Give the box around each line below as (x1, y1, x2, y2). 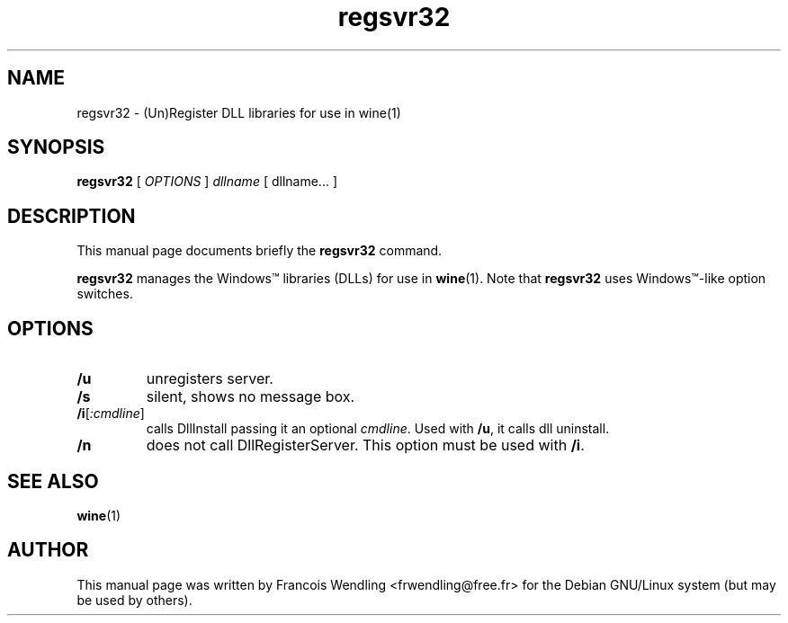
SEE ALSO (7, 469, 99, 493)
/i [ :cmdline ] (76, 405, 145, 422)
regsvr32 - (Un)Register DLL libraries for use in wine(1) (76, 104, 401, 120)
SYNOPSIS (7, 136, 105, 159)
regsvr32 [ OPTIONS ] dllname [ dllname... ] (76, 174, 337, 190)
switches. (76, 286, 133, 302)
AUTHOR (7, 538, 89, 562)
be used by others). (76, 592, 193, 608)
